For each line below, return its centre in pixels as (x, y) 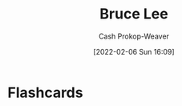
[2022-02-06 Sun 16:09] (134, 51)
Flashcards (45, 92)
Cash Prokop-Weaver (134, 36)
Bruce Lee (134, 14)
